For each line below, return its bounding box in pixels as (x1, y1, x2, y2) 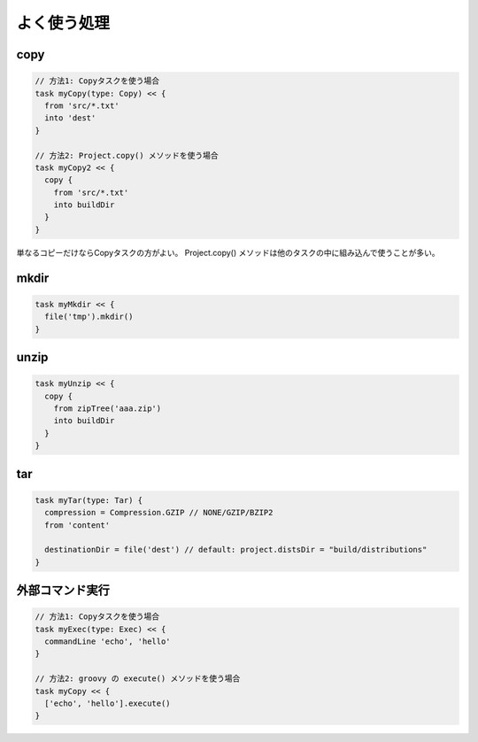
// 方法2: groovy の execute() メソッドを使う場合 (35, 674, 241, 684)
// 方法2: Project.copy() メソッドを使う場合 (35, 151, 219, 160)
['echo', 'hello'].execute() (44, 699, 172, 708)
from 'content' (44, 520, 111, 530)
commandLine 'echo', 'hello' (44, 637, 172, 646)
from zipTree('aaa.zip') (53, 403, 162, 414)
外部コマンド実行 (16, 583, 110, 598)
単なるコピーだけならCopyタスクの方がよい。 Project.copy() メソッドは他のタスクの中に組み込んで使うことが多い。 (16, 247, 440, 258)
